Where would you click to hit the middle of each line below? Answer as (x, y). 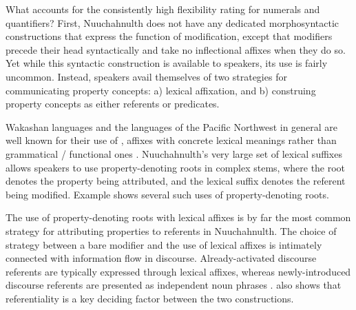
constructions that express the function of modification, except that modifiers (169, 36)
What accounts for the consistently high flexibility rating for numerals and (163, 9)
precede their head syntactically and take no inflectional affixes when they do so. (176, 49)
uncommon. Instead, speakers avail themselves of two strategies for (146, 76)
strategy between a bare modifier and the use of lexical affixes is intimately (164, 244)
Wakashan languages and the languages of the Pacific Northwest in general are (172, 126)
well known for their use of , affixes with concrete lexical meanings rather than (171, 140)
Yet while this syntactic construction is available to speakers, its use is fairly (167, 63)
